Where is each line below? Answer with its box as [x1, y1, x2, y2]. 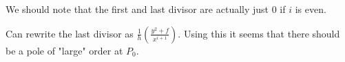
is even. [295, 2, 326, 16]
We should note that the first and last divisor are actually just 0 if [6, 2, 286, 16]
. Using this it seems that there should [178, 26, 340, 40]
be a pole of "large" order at [6, 43, 123, 57]
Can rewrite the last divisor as [6, 26, 134, 40]
